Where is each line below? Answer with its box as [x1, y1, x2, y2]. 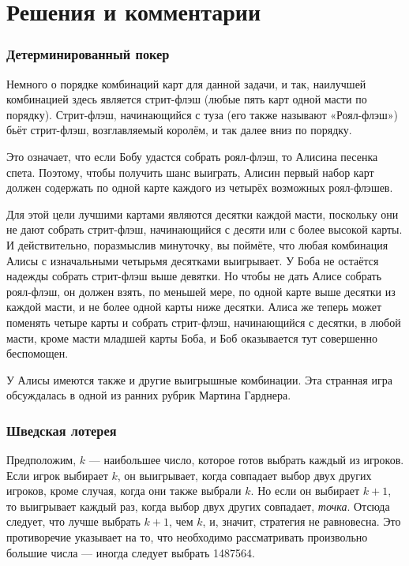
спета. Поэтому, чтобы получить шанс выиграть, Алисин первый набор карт [6, 163, 374, 180]
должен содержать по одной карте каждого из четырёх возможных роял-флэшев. [6, 179, 393, 196]
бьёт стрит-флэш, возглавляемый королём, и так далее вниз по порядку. [6, 122, 352, 138]
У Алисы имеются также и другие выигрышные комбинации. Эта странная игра [6, 371, 392, 388]
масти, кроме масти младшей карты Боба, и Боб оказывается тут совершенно [6, 329, 377, 346]
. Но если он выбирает [250, 482, 360, 499]
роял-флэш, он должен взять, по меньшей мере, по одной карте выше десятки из [6, 283, 396, 299]
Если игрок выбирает [6, 467, 108, 483]
